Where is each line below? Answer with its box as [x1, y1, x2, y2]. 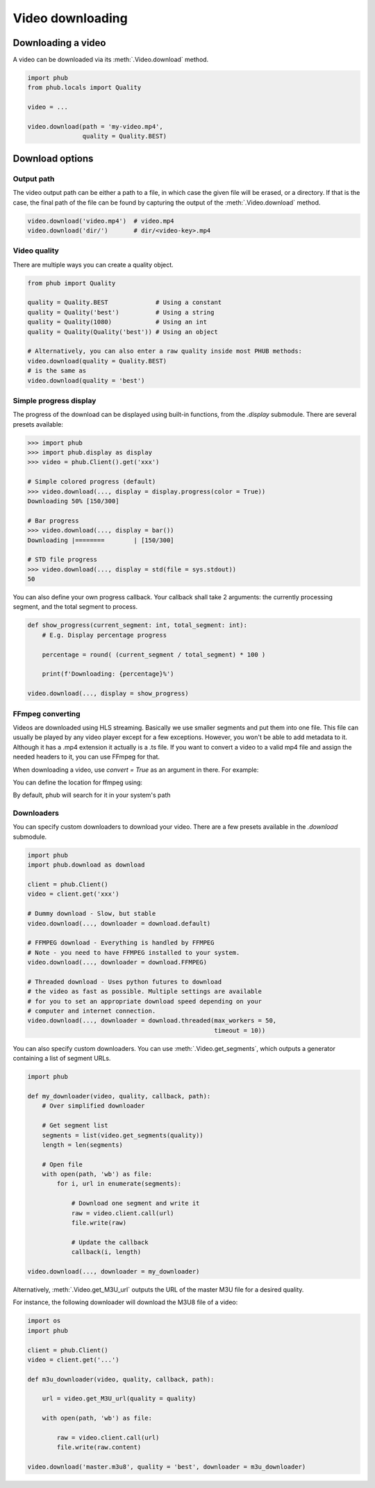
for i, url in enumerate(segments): [56, 1180, 182, 1188]
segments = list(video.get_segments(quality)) [42, 1131, 204, 1139]
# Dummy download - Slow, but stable [27, 910, 156, 918]
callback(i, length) [71, 1248, 142, 1256]
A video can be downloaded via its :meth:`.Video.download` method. [12, 56, 209, 64]
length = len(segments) [42, 1141, 123, 1148]
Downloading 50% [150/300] [27, 497, 119, 505]
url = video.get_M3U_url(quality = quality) [42, 1395, 197, 1402]
